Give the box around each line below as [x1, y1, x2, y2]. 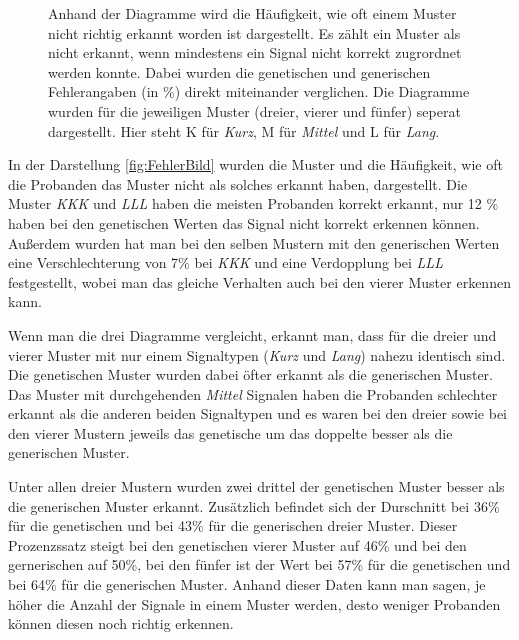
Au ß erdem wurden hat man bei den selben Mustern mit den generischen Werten [8, 232, 500, 253]
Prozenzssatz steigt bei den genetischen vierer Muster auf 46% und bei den [8, 534, 467, 555]
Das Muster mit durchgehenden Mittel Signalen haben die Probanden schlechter [8, 383, 498, 404]
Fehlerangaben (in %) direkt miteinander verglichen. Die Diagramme [48, 81, 470, 102]
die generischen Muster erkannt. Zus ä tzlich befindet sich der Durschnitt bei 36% [8, 495, 500, 516]
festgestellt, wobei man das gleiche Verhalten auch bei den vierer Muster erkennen [8, 271, 511, 292]
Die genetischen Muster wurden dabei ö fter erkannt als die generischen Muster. [8, 364, 493, 385]
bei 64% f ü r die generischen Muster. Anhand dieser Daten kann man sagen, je [8, 574, 486, 595]
